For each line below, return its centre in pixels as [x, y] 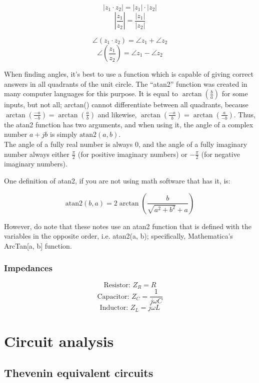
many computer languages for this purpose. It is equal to [91, 93]
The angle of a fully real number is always [68, 144]
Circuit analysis [59, 341]
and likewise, [117, 114]
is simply [63, 134]
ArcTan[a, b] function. [38, 245]
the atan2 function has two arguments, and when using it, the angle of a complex [129, 124]
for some [235, 93]
